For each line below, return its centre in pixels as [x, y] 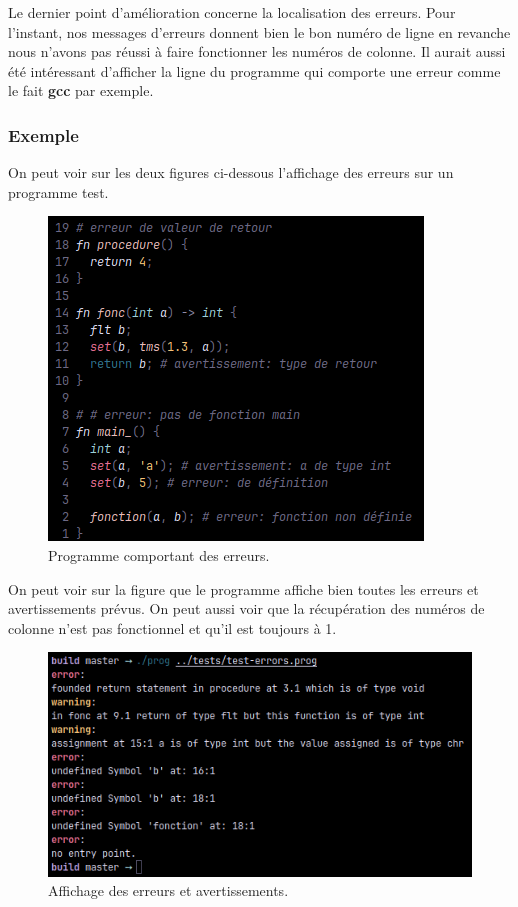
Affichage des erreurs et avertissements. [168, 890]
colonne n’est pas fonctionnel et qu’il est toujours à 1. [172, 627]
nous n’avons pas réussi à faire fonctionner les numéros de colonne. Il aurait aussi [257, 51]
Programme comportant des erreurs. [159, 554]
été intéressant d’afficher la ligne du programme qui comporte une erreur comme [254, 70]
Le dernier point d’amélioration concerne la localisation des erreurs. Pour [232, 12]
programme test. [58, 191]
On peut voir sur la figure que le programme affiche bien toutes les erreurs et [243, 588]
